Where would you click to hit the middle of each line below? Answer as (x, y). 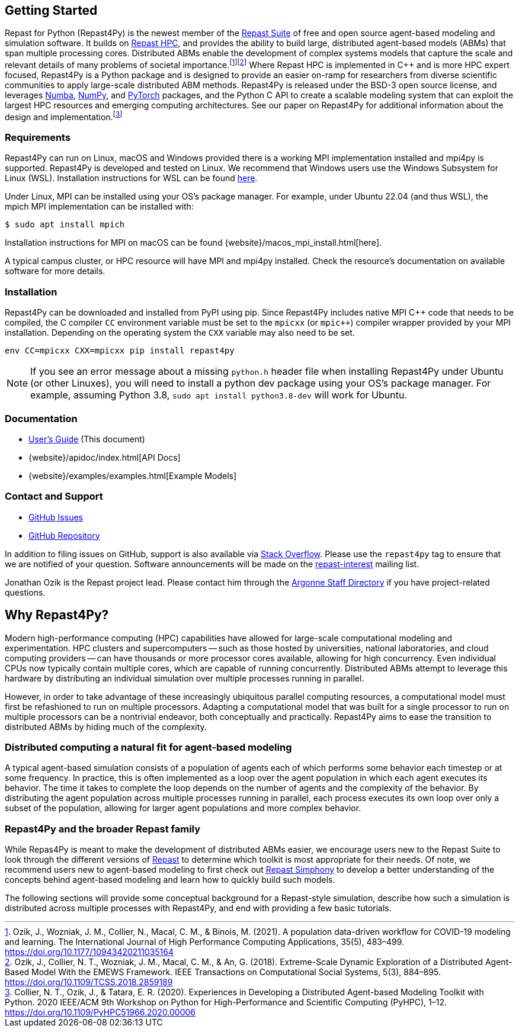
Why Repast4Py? (57, 615)
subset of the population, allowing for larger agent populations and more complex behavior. (183, 808)
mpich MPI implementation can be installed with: (99, 207)
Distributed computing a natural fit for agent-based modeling (148, 747)
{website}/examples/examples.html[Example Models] (133, 475)
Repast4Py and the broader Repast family (103, 829)
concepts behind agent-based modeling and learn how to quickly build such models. (170, 880)
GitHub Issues (56, 517)
